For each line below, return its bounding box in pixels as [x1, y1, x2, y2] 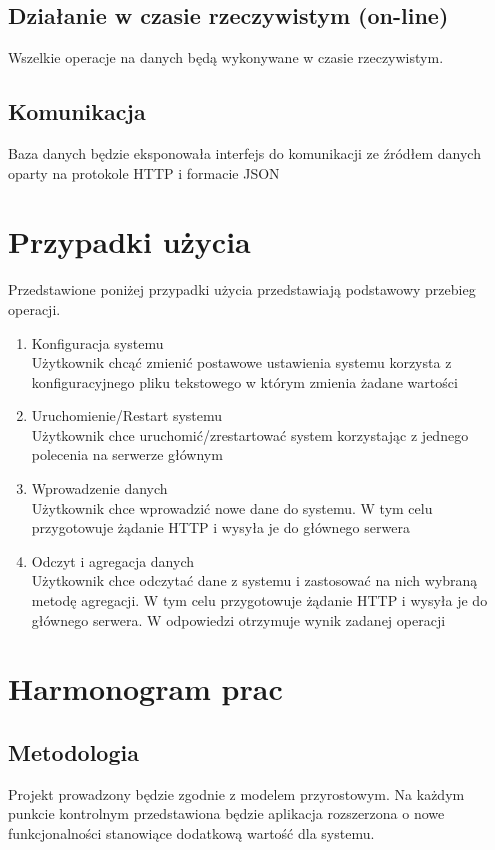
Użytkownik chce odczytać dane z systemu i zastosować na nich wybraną [31, 570, 478, 591]
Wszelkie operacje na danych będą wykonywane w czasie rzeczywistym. [8, 47, 444, 68]
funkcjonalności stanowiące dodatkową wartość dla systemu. [8, 822, 375, 843]
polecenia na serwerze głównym [31, 444, 223, 465]
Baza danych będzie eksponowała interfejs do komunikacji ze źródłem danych [8, 143, 481, 163]
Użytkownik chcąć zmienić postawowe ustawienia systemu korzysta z [31, 352, 452, 373]
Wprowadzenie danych [31, 478, 168, 499]
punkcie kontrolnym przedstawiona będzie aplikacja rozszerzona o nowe [8, 803, 445, 824]
